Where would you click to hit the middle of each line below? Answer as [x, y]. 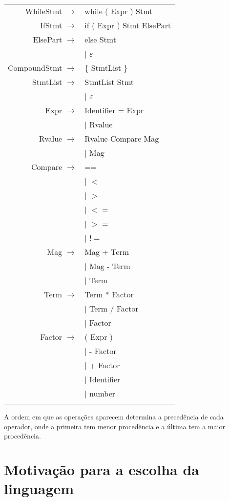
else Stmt [100, 39]
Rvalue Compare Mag [122, 138]
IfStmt [51, 25]
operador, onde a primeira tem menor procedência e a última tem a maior [114, 426]
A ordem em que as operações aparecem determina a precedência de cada [114, 417]
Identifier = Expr [114, 110]
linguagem [39, 489]
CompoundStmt [35, 68]
